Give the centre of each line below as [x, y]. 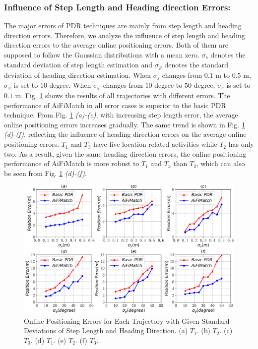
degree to [168, 85]
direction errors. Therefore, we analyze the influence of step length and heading [125, 35]
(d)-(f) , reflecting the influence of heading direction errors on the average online [125, 134]
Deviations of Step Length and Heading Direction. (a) [106, 330]
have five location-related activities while [155, 144]
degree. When [70, 85]
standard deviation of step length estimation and [78, 64]
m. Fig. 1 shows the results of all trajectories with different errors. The [123, 95]
